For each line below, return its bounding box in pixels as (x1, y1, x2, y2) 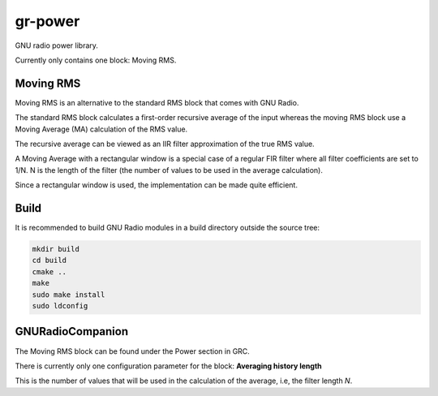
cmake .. (32, 267, 67, 276)
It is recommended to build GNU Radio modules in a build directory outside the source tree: (15, 223, 320, 233)
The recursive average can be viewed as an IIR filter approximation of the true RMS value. (15, 139, 316, 149)
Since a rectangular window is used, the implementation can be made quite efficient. (15, 180, 298, 190)
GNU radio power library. (15, 41, 99, 50)
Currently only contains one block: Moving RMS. (15, 55, 177, 65)
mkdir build (32, 244, 80, 254)
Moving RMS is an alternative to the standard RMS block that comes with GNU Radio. (15, 97, 299, 107)
